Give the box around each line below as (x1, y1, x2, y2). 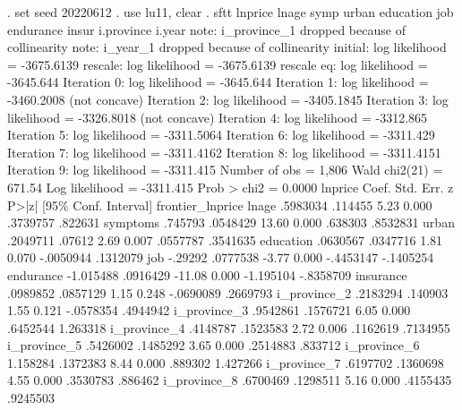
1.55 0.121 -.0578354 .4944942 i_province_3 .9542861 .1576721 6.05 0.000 (7, 301, 411, 320)
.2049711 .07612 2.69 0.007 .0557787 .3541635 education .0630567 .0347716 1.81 (7, 230, 443, 249)
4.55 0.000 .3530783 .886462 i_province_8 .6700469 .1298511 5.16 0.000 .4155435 (7, 371, 452, 389)
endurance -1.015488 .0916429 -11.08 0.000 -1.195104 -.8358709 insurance (7, 265, 407, 284)
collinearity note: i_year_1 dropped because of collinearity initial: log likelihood (7, 38, 447, 56)
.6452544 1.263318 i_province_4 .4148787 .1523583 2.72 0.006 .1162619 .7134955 (7, 318, 450, 337)
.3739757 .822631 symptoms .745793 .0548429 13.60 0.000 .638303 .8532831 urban (7, 213, 455, 232)
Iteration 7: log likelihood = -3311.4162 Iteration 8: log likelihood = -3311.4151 (7, 142, 441, 161)
